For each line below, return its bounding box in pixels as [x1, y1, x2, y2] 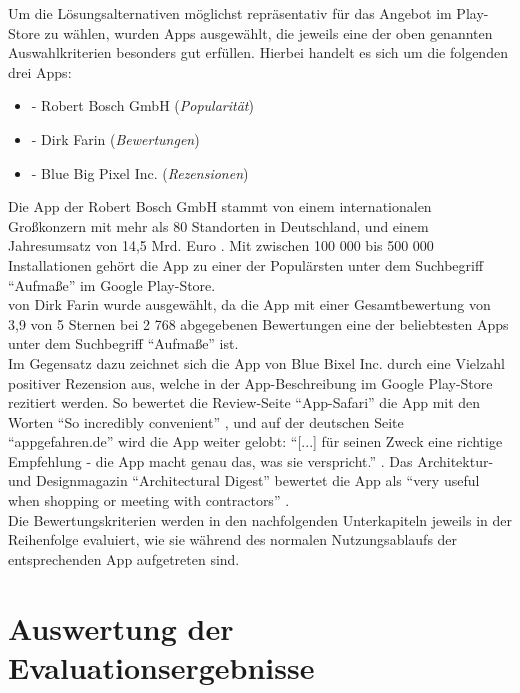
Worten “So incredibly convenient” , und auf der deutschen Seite [8, 411, 404, 432]
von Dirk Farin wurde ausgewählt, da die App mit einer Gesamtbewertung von [8, 294, 491, 315]
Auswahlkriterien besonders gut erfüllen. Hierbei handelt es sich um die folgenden [8, 42, 508, 63]
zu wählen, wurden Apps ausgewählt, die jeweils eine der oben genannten [44, 22, 493, 43]
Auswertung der [8, 607, 234, 648]
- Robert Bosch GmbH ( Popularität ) [31, 95, 254, 116]
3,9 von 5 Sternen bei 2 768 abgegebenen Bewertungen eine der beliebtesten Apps [8, 313, 509, 334]
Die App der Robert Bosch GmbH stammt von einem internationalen [8, 196, 432, 217]
